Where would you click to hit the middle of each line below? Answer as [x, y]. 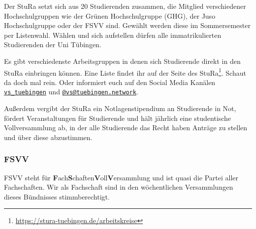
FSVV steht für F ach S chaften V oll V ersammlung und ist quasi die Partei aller [121, 177]
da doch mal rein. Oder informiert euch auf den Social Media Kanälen [110, 82]
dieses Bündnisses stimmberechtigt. [57, 196]
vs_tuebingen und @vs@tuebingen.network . [71, 92]
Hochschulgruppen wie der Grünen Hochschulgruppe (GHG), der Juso [110, 15]
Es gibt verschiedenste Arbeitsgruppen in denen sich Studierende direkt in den [122, 61]
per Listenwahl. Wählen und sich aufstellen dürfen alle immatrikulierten [113, 35]
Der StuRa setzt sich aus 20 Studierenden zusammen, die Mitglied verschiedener [125, 6]
